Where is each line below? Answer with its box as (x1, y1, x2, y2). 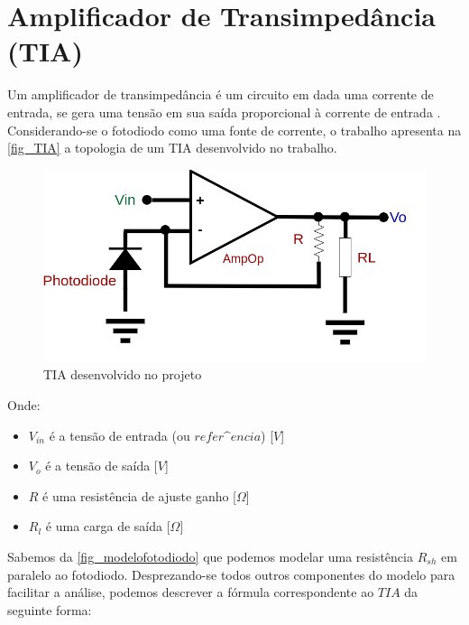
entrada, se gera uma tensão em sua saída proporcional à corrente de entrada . (7, 102, 441, 121)
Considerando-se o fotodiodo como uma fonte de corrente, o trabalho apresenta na (7, 120, 462, 139)
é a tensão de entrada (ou (49, 425, 190, 444)
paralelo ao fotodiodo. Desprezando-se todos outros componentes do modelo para (7, 564, 455, 583)
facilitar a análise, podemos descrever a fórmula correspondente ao (7, 583, 374, 602)
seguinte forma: (7, 600, 92, 619)
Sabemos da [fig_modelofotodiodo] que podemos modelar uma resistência (7, 546, 413, 565)
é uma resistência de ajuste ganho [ (42, 486, 237, 505)
